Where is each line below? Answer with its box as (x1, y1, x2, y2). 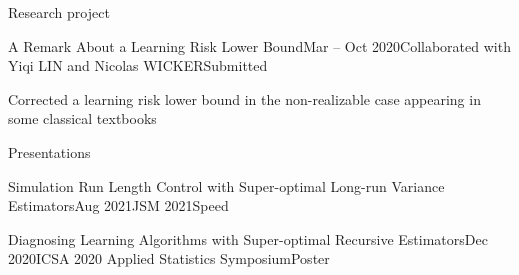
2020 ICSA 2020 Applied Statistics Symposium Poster (8, 248, 330, 269)
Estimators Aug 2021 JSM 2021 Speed (8, 195, 229, 216)
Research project (8, 2, 110, 22)
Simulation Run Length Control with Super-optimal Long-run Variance (8, 175, 445, 196)
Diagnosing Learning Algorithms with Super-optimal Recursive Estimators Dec (8, 228, 488, 249)
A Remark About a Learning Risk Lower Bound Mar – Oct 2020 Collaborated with (8, 35, 511, 56)
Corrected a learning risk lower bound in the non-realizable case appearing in (8, 88, 481, 109)
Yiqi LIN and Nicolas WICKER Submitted (8, 55, 268, 76)
